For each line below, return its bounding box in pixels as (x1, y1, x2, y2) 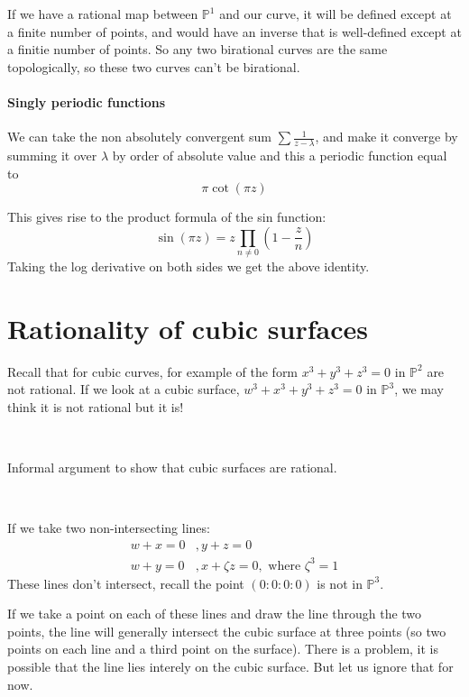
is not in (317, 573, 363, 592)
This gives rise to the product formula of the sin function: (7, 207, 326, 226)
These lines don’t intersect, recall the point (7, 573, 244, 592)
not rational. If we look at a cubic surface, (7, 380, 240, 399)
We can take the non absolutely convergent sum (7, 127, 272, 146)
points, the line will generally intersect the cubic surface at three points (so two (7, 621, 446, 640)
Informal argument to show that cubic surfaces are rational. (7, 458, 337, 477)
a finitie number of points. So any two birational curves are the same (7, 40, 388, 59)
